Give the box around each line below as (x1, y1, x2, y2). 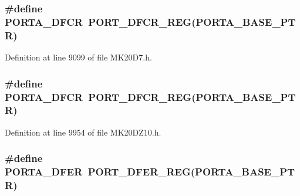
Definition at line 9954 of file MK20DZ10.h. (5, 126, 161, 138)
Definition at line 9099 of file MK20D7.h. (5, 51, 152, 63)
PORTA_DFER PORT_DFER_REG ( (5, 164, 195, 179)
